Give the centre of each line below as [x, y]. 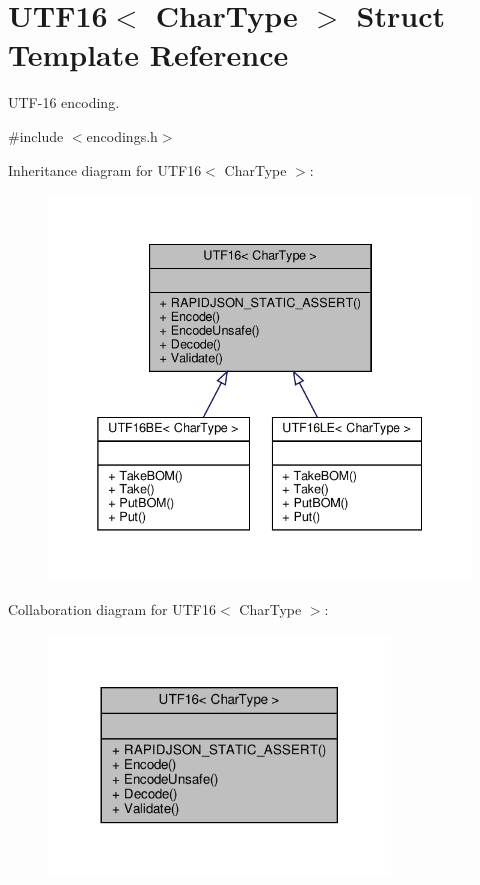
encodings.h [122, 135]
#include [36, 135]
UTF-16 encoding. [64, 102]
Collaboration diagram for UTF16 [112, 609]
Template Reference [148, 54]
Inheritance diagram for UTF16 [105, 169]
